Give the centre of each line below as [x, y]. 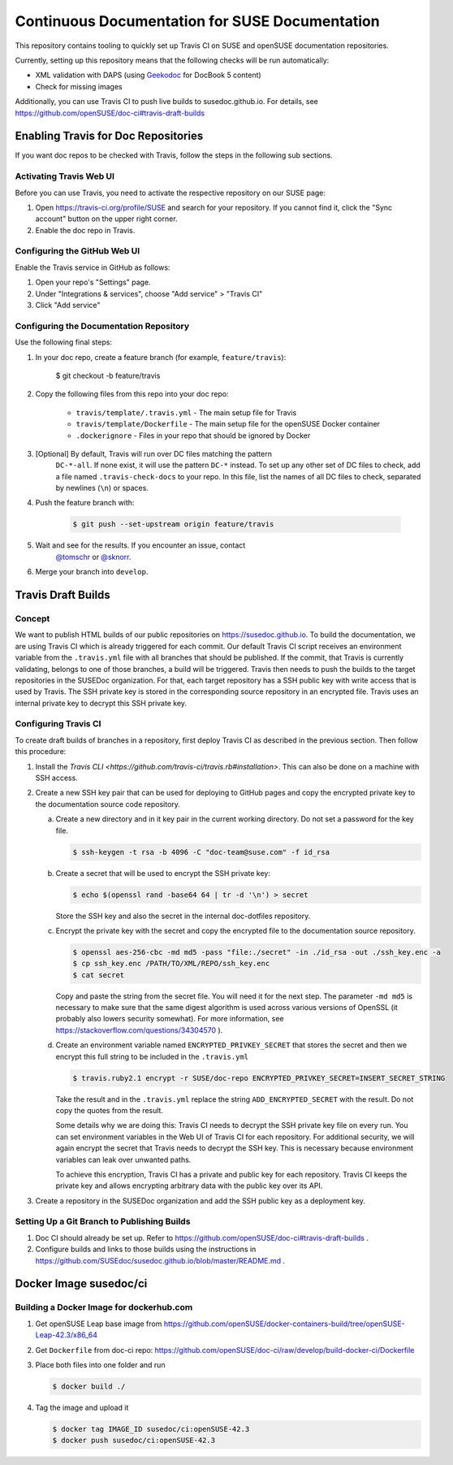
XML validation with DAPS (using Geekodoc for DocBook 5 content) [148, 75]
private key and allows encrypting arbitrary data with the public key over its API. [189, 1185]
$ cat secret [99, 975]
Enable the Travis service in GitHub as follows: [93, 267]
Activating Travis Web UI [65, 176]
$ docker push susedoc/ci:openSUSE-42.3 [134, 1441]
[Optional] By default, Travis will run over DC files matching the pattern [153, 453]
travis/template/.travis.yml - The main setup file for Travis [186, 412]
